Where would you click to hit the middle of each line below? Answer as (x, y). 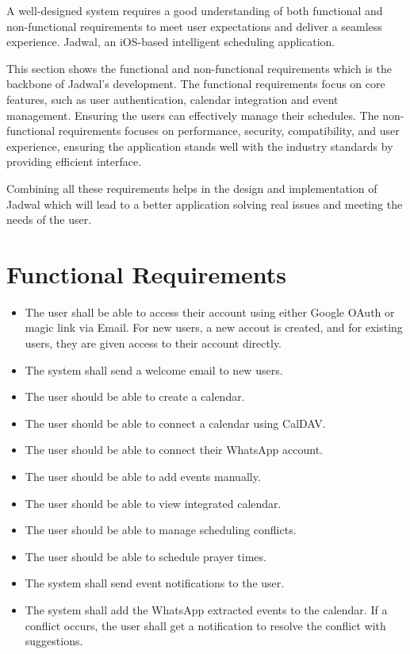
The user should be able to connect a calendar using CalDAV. (175, 423)
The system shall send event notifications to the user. (155, 583)
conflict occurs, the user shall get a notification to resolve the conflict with (205, 625)
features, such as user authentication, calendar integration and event (172, 99)
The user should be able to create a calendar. (135, 396)
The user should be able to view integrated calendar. (153, 503)
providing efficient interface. (74, 162)
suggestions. (54, 641)
